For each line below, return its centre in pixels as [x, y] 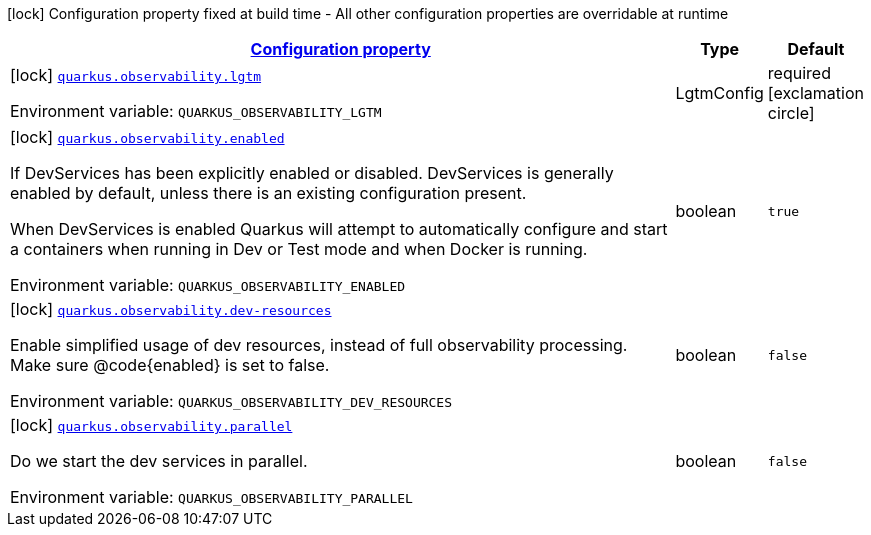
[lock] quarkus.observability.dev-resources [171, 309]
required [799, 73]
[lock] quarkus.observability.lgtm [136, 75]
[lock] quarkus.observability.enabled [147, 137]
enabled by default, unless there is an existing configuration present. [268, 193]
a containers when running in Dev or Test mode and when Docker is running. [299, 249]
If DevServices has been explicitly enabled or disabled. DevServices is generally [312, 173]
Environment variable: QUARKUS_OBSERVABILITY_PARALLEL [211, 497]
